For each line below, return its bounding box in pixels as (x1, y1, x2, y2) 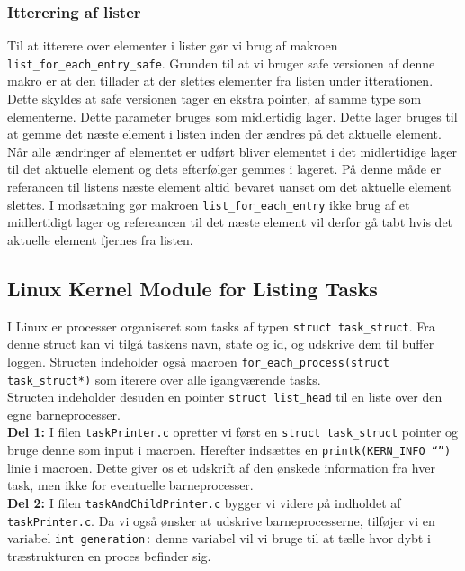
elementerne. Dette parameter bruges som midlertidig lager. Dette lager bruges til (7, 106, 458, 125)
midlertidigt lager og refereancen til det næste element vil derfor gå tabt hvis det (7, 213, 453, 231)
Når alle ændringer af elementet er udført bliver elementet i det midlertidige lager (7, 141, 458, 160)
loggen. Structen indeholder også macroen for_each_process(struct (7, 351, 390, 370)
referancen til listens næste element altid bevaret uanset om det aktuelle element (7, 177, 452, 196)
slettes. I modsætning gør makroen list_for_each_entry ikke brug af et (7, 195, 410, 213)
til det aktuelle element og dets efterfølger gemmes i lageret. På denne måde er (7, 159, 442, 178)
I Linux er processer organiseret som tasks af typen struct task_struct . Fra (7, 316, 435, 335)
